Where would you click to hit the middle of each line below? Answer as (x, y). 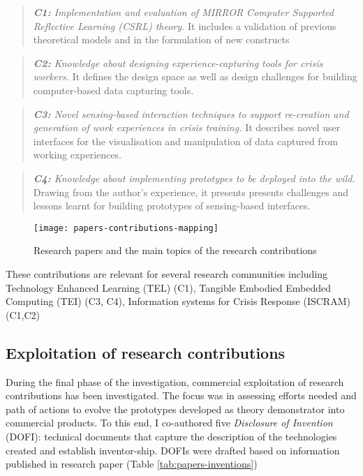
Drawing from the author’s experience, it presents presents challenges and (191, 192)
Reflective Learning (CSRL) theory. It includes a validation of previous (185, 25)
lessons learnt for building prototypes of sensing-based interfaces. (172, 206)
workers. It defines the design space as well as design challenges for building (195, 76)
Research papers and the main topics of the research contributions (175, 250)
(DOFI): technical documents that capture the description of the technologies (171, 436)
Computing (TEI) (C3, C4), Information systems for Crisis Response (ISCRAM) (178, 301)
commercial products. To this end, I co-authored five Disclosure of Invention (169, 423)
